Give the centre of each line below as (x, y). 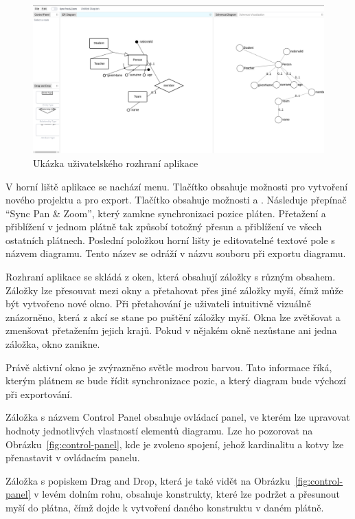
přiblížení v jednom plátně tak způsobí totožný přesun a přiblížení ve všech (164, 227)
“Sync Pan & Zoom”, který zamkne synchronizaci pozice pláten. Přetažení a (166, 213)
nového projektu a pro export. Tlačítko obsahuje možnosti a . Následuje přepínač (176, 200)
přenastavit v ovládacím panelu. (73, 457)
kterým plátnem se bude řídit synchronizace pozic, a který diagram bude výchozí (176, 380)
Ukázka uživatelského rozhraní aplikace (116, 163)
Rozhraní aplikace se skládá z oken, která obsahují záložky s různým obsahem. (171, 277)
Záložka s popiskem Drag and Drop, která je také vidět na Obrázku (148, 480)
